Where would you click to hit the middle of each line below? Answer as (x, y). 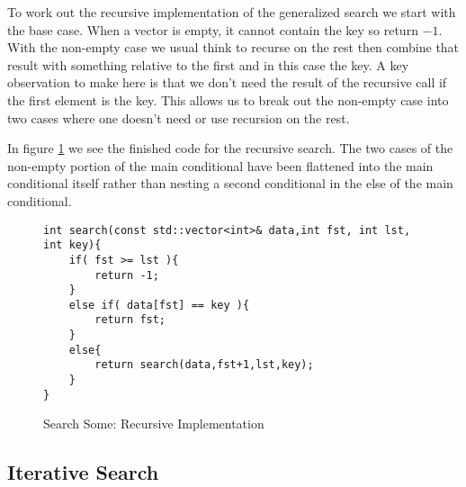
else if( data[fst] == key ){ (159, 305)
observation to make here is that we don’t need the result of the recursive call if (227, 82)
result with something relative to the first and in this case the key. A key (208, 64)
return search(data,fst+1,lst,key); (204, 365)
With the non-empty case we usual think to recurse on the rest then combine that (233, 47)
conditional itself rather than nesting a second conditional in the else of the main (230, 183)
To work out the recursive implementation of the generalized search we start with (232, 12)
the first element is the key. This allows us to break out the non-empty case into (228, 99)
